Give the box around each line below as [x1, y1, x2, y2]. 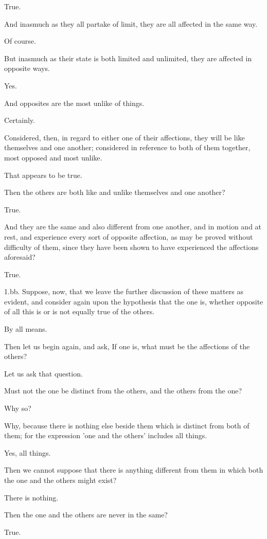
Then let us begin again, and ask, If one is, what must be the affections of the [4, 340, 250, 351]
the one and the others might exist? [4, 475, 117, 485]
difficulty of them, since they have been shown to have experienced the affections [4, 241, 259, 252]
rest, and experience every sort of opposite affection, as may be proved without [4, 231, 253, 242]
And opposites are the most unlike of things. [4, 97, 145, 108]
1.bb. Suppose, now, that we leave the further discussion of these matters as [4, 286, 243, 297]
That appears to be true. [4, 169, 82, 180]
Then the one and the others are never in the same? [4, 509, 168, 520]
